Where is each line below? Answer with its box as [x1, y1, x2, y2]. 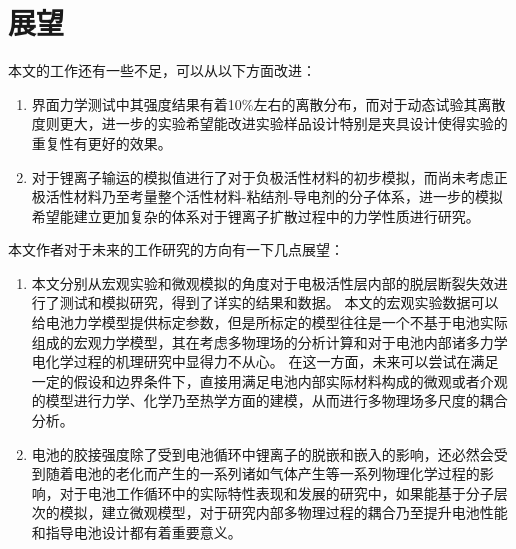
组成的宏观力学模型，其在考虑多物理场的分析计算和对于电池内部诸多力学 [31, 331, 508, 352]
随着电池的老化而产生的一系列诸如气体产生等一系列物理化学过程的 [45, 463, 480, 484]
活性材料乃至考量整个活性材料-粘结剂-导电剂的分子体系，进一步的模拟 [45, 186, 504, 207]
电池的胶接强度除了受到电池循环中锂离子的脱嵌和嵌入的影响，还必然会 [31, 443, 494, 464]
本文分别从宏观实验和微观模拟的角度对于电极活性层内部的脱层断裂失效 [31, 272, 494, 293]
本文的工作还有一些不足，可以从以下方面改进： [8, 60, 316, 81]
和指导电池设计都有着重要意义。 [31, 522, 242, 542]
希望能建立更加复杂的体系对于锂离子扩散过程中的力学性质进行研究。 [31, 205, 480, 226]
